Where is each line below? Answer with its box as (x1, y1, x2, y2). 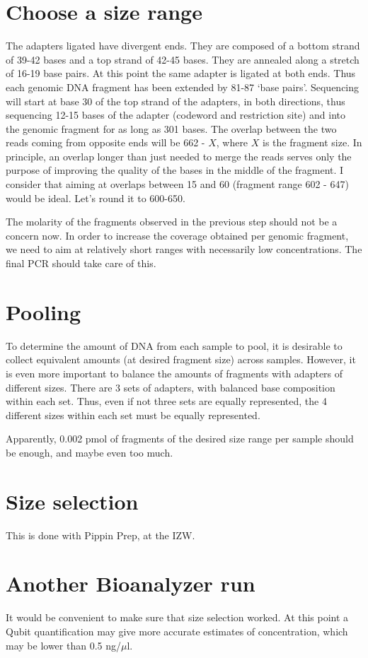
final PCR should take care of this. (6, 256, 156, 271)
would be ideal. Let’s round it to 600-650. (6, 190, 185, 205)
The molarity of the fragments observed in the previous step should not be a (6, 214, 338, 229)
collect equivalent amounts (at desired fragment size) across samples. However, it (6, 352, 356, 367)
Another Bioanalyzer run (6, 569, 255, 598)
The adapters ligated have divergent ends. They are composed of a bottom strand (6, 38, 360, 53)
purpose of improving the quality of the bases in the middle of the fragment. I (6, 163, 344, 177)
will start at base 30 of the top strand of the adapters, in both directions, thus (6, 93, 345, 108)
